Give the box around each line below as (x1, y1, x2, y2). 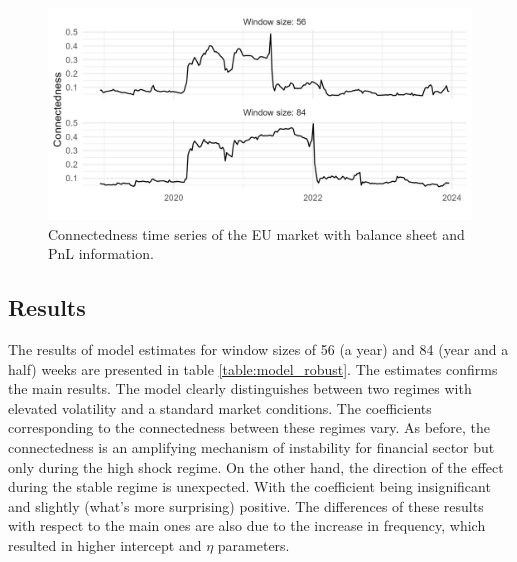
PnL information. (48, 243, 154, 264)
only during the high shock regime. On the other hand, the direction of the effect (8, 456, 504, 477)
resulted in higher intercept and (8, 534, 202, 555)
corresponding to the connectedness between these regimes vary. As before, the (8, 417, 491, 438)
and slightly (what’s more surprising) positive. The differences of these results (8, 495, 484, 516)
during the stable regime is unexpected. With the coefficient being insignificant (8, 476, 491, 497)
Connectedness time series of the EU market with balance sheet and (48, 223, 465, 244)
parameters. (217, 534, 290, 555)
